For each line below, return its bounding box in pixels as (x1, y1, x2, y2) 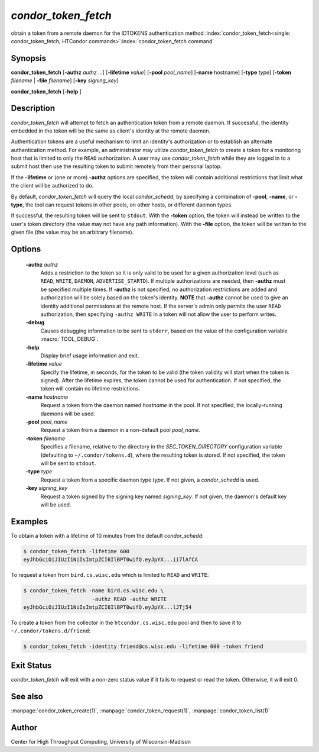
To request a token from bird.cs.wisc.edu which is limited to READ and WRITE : (11, 572, 209, 579)
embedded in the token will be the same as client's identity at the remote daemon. (11, 127, 211, 134)
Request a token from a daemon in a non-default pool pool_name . (40, 427, 201, 434)
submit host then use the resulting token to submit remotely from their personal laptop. (11, 163, 222, 170)
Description (11, 104, 56, 114)
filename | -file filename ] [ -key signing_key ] (11, 77, 119, 84)
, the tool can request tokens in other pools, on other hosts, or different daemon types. (22, 201, 233, 208)
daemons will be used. (40, 410, 96, 417)
